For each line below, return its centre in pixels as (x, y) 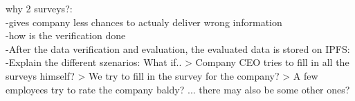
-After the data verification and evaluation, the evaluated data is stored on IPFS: (178, 48)
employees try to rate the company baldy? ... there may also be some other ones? (178, 89)
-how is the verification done (66, 35)
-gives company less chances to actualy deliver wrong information (144, 22)
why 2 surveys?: (39, 8)
